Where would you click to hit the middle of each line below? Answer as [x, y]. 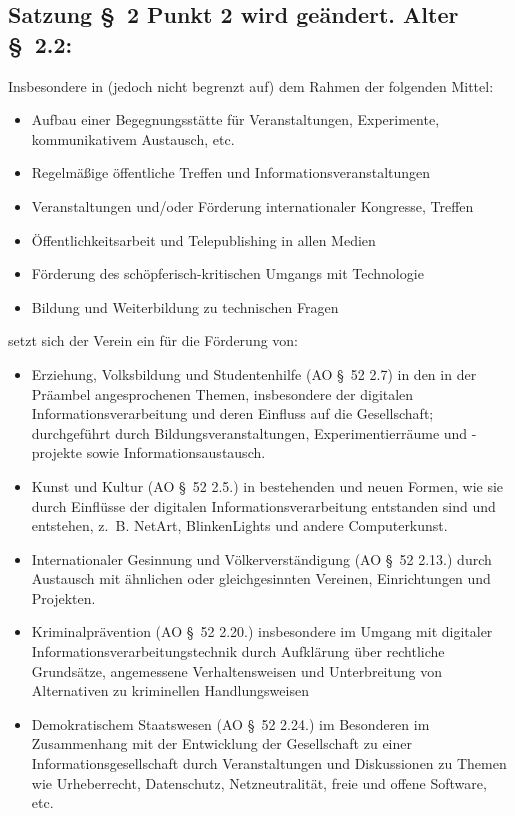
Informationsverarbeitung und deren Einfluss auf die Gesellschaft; [232, 413]
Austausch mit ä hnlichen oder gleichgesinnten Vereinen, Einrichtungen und [261, 578]
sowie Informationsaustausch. [176, 452]
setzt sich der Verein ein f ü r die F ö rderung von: [153, 340]
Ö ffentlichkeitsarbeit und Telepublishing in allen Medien [203, 239]
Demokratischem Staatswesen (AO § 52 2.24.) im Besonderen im [230, 723]
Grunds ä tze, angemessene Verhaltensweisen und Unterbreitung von [236, 670]
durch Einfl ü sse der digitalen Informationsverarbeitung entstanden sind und [263, 505]
